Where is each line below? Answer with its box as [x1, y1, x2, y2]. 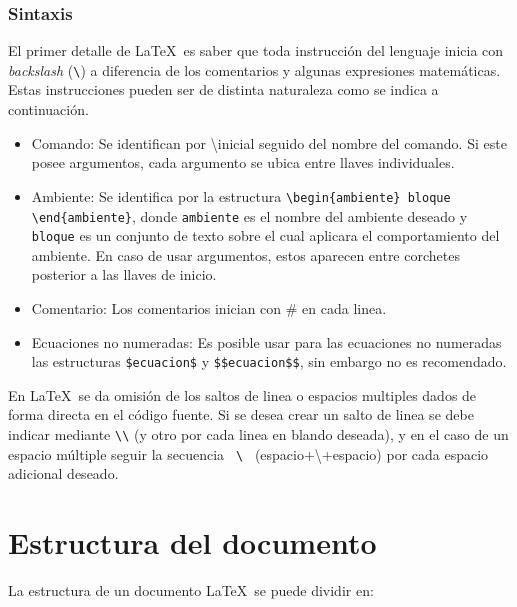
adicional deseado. [8, 463, 119, 484]
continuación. [8, 99, 89, 120]
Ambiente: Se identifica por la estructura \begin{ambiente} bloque [31, 185, 451, 206]
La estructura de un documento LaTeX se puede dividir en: [8, 580, 374, 601]
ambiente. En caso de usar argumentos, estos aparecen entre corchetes [31, 244, 460, 265]
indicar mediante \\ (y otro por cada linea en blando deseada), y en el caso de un [8, 424, 509, 445]
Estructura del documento [8, 522, 377, 563]
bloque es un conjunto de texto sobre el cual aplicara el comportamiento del [31, 225, 500, 246]
